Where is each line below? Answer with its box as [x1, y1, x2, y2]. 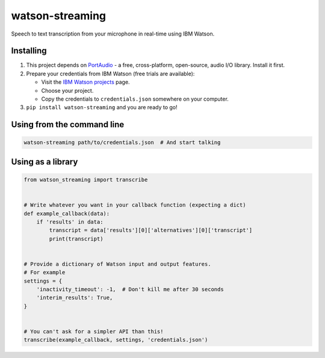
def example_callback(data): [23, 210, 110, 217]
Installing [11, 46, 48, 56]
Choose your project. [41, 87, 94, 94]
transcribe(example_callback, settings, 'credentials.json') [23, 336, 208, 344]
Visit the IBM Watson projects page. [41, 78, 130, 86]
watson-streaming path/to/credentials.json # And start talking [23, 139, 221, 146]
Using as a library [11, 157, 78, 167]
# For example [23, 269, 66, 276]
